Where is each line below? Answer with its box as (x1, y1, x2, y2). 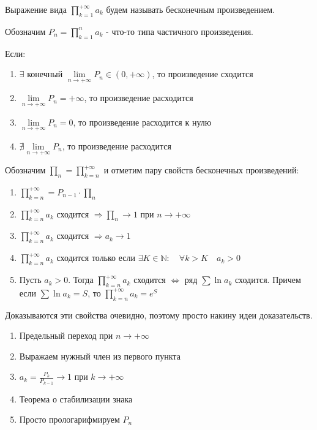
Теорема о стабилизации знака (19, 392, 133, 405)
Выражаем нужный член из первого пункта (19, 349, 181, 362)
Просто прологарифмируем (19, 413, 120, 426)
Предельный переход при (19, 329, 113, 342)
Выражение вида (5, 3, 67, 15)
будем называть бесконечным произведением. (106, 3, 275, 15)
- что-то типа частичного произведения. (106, 25, 254, 37)
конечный (27, 67, 63, 80)
